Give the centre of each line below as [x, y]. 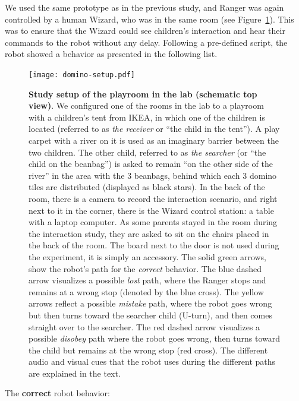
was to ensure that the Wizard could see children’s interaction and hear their [145, 31]
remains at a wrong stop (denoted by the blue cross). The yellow [146, 291]
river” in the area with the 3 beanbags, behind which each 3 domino [153, 175]
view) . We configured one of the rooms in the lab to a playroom [146, 105]
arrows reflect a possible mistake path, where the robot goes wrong [150, 303]
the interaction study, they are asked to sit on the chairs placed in [149, 233]
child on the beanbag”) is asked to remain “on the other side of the [151, 164]
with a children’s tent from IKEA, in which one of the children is [147, 117]
